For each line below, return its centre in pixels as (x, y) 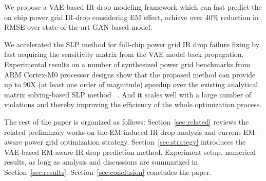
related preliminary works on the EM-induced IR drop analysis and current (122, 132)
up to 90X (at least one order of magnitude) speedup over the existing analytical (131, 84)
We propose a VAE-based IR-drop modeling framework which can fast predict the (133, 7)
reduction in (240, 17)
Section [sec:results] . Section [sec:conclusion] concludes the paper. (108, 172)
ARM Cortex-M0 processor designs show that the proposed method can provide (130, 74)
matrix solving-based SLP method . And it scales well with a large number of (128, 94)
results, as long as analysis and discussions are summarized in (101, 162)
